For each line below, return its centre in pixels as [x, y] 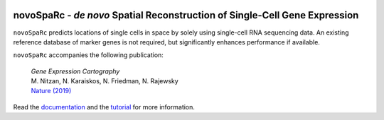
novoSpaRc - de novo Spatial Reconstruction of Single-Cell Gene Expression [186, 15]
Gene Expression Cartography [75, 71]
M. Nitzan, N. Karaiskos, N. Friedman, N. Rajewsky [105, 81]
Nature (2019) [51, 91]
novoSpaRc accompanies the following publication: [88, 55]
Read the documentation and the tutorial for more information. [104, 107]
